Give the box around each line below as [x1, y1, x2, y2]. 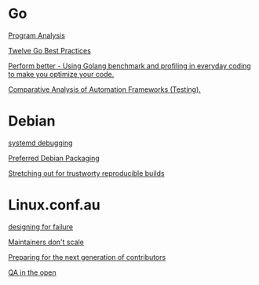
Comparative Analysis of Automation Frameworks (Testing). [8, 84, 202, 94]
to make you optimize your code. [8, 69, 115, 79]
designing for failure [8, 221, 74, 232]
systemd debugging [8, 138, 73, 148]
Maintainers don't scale [8, 237, 84, 247]
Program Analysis [8, 31, 65, 40]
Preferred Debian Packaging [8, 153, 100, 163]
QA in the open [8, 268, 57, 277]
